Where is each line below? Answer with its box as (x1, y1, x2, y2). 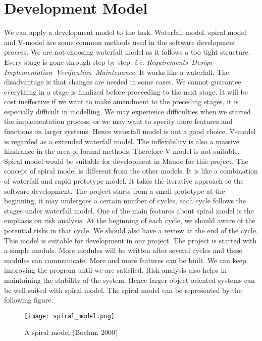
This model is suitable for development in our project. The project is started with (4, 235, 257, 245)
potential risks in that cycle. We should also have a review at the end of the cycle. (4, 225, 258, 235)
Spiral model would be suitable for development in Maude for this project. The (4, 155, 248, 166)
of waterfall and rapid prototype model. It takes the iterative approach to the (4, 176, 244, 186)
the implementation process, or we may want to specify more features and (4, 116, 233, 126)
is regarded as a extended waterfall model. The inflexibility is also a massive (4, 136, 240, 146)
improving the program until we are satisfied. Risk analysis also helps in (4, 265, 227, 275)
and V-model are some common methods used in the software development (4, 36, 236, 47)
